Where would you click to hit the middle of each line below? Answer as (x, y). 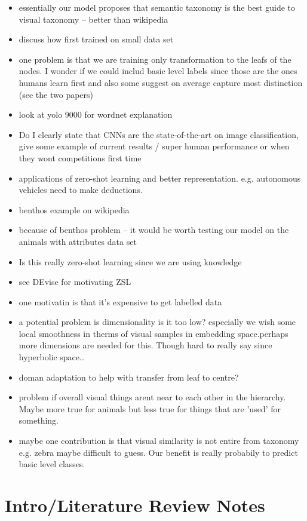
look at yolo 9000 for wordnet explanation (96, 114)
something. (39, 420)
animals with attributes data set (78, 241)
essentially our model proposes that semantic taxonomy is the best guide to (157, 7)
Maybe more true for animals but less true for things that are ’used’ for (150, 408)
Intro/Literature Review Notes (135, 505)
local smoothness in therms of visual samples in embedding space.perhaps (153, 333)
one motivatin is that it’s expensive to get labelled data (120, 301)
